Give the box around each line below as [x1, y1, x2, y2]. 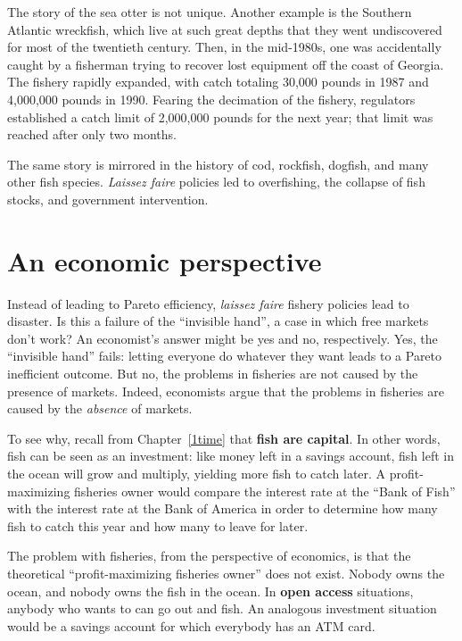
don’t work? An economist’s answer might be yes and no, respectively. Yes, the [7, 329, 438, 347]
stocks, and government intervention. [7, 189, 209, 208]
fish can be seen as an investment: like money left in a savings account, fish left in [7, 446, 454, 465]
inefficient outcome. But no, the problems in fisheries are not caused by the [7, 364, 418, 383]
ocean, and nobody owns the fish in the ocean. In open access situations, [7, 581, 414, 600]
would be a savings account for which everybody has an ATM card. [7, 616, 375, 635]
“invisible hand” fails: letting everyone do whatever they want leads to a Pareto [7, 346, 442, 365]
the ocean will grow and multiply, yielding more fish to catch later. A [7, 464, 386, 482]
